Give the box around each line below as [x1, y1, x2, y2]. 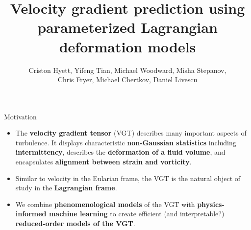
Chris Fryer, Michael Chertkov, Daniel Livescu [57, 74, 198, 85]
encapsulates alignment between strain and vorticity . [15, 157, 192, 167]
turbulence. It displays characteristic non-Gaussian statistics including [15, 137, 236, 147]
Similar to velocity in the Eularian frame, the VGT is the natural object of [15, 173, 241, 183]
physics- [197, 199, 225, 209]
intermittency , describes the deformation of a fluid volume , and [15, 147, 226, 157]
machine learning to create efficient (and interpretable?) [49, 208, 225, 219]
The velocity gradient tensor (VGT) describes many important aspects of [15, 128, 247, 138]
